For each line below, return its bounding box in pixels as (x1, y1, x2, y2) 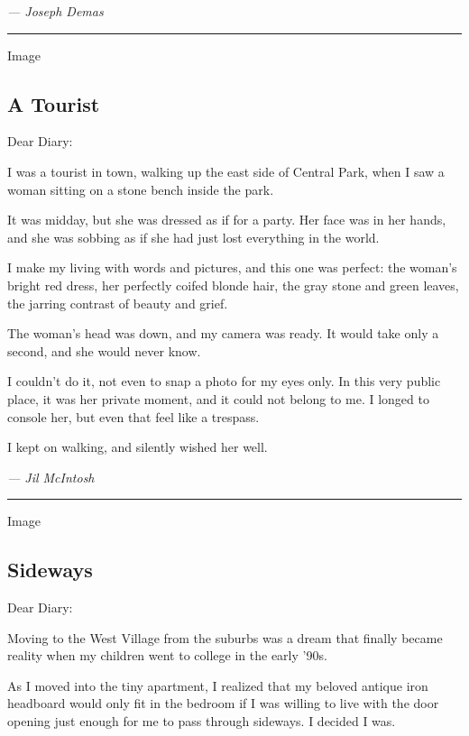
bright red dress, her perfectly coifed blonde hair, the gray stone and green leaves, (7, 275, 459, 294)
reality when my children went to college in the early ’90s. (7, 646, 327, 665)
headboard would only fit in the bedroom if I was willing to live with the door (7, 694, 439, 713)
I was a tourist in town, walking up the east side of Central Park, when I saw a (7, 161, 445, 180)
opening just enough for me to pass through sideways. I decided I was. (7, 712, 396, 731)
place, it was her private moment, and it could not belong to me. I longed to (7, 389, 429, 408)
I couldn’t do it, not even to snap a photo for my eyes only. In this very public (7, 372, 441, 391)
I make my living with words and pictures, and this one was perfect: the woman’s (7, 258, 457, 277)
